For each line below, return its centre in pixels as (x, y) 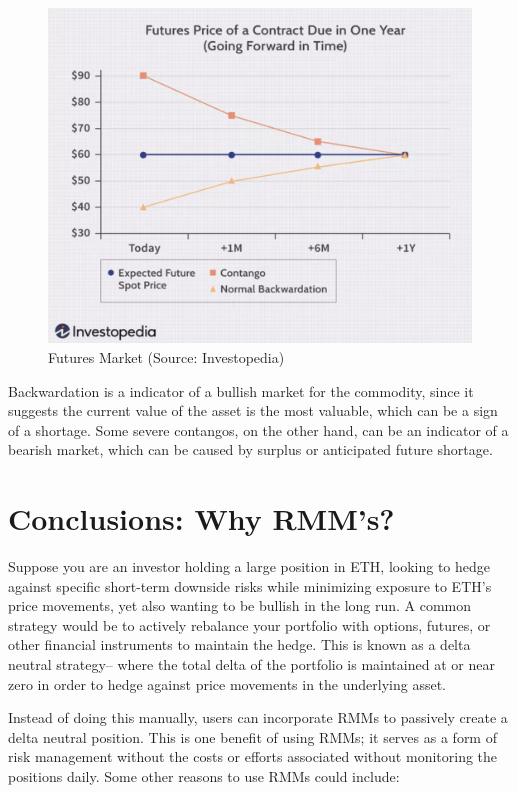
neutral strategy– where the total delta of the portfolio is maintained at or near (251, 664)
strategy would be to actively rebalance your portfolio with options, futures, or (249, 624)
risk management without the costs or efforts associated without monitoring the (253, 756)
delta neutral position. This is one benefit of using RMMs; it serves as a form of (252, 736)
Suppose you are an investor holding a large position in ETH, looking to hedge (249, 566)
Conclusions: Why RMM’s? (201, 518)
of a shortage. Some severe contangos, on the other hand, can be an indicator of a (258, 429)
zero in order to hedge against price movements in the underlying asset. (227, 683)
